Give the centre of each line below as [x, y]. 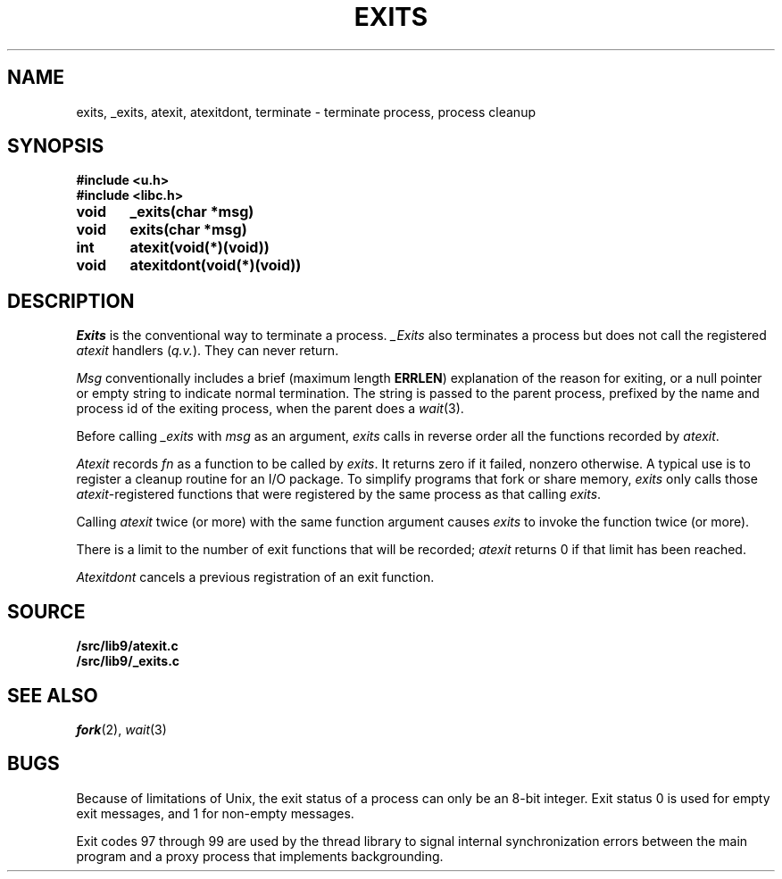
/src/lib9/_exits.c [128, 661]
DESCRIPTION [71, 301]
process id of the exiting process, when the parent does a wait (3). [270, 409]
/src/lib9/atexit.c [127, 646]
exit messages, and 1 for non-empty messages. [215, 813]
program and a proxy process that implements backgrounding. [260, 856]
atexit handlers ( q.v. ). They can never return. [208, 351]
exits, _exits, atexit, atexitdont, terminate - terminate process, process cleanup [306, 112]
